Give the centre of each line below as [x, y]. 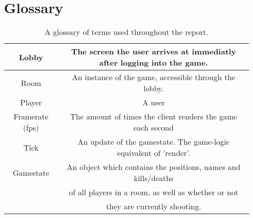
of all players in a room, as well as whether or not [154, 192]
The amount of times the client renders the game [154, 117]
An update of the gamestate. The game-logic [154, 142]
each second [154, 128]
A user [154, 102]
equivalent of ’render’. [154, 153]
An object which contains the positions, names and [154, 167]
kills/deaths [154, 178]
